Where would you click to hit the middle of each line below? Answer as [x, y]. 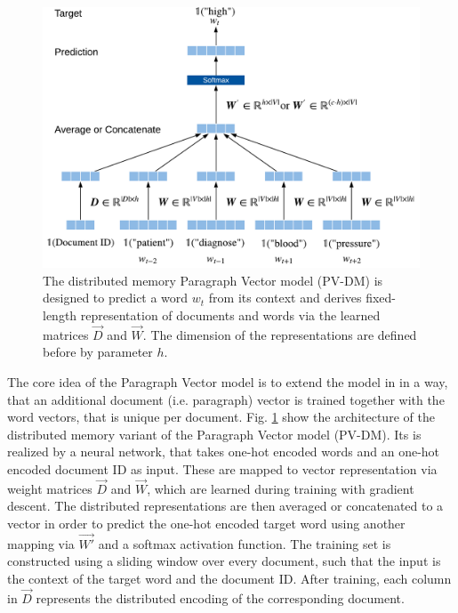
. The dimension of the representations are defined [280, 334]
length [60, 315]
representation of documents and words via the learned [230, 315]
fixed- [381, 298]
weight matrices [50, 488]
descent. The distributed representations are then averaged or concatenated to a [225, 506]
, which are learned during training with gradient [281, 488]
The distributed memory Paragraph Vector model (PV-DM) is [213, 280]
